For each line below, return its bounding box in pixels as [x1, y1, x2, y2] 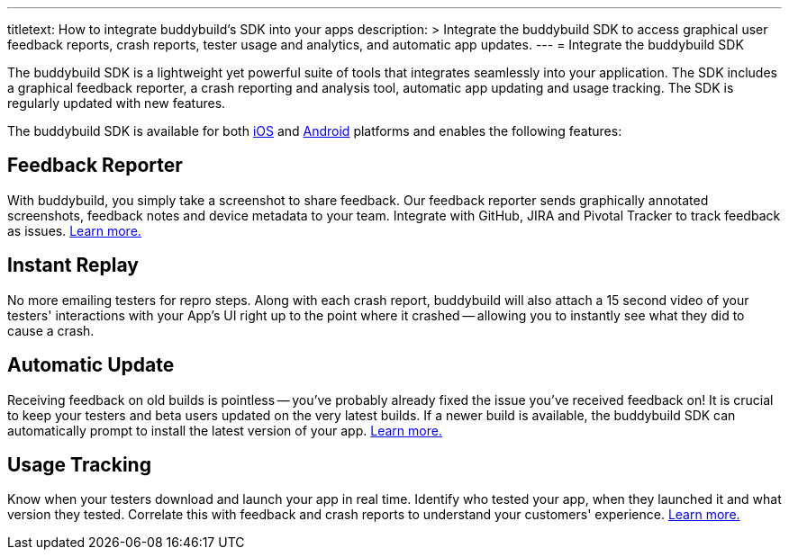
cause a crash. [7, 322, 95, 338]
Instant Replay [7, 254, 139, 277]
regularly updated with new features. [7, 95, 226, 111]
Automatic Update [7, 354, 175, 377]
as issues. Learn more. [7, 222, 141, 238]
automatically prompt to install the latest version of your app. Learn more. [7, 422, 442, 438]
